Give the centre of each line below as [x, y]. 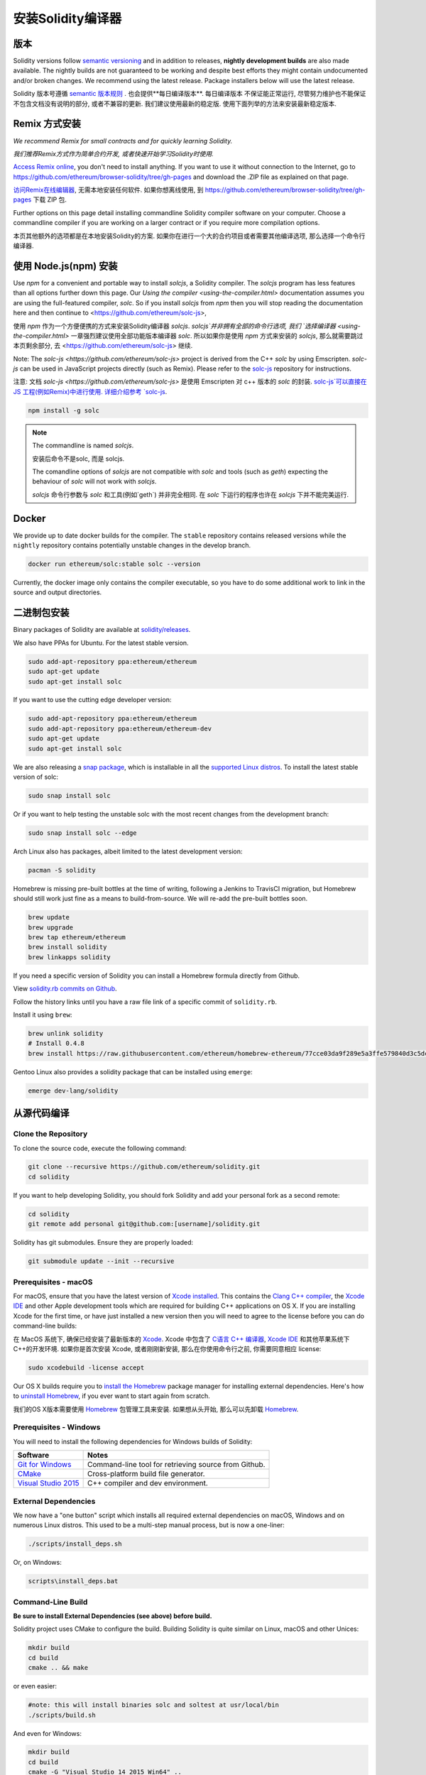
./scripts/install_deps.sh [75, 1544]
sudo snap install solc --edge [83, 833]
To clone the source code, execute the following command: [100, 1148]
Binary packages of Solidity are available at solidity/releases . [102, 630]
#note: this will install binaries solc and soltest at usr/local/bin [154, 1705]
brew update [49, 917]
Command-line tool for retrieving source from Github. [176, 1465]
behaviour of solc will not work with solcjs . [94, 481]
